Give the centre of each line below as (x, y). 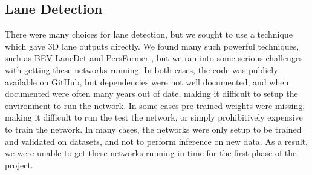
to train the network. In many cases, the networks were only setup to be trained (153, 129)
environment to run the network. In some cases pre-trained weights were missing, (155, 105)
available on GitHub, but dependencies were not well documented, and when (147, 81)
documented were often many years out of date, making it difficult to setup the (151, 94)
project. (19, 164)
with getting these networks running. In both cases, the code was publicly (141, 69)
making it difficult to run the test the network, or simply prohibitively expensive (154, 117)
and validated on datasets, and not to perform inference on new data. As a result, (156, 141)
